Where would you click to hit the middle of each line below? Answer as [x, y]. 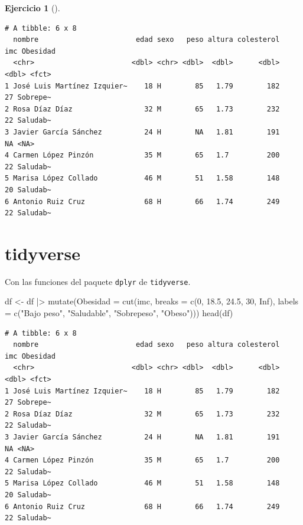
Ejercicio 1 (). [32, 8]
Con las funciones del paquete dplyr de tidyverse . [98, 281]
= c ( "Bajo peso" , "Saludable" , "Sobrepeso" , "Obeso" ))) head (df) [119, 313]
